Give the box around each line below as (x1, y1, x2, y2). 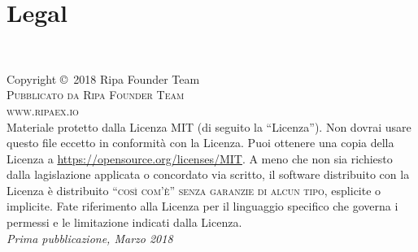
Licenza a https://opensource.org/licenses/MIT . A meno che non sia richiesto (7, 150, 393, 167)
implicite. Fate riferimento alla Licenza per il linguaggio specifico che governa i (7, 198, 398, 215)
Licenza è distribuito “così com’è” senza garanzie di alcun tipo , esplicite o (7, 181, 381, 198)
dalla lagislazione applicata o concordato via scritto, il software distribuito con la (7, 166, 410, 183)
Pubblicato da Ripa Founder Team (7, 86, 185, 103)
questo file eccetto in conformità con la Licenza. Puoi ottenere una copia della (7, 134, 394, 151)
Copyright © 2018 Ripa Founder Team (7, 70, 200, 87)
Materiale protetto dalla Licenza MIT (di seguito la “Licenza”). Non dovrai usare (7, 118, 411, 135)
